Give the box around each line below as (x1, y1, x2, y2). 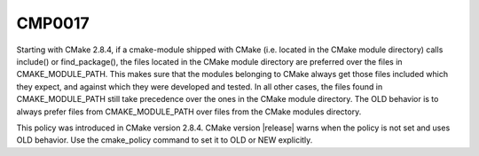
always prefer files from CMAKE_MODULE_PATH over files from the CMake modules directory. (16, 106, 362, 117)
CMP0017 (16, 13, 90, 33)
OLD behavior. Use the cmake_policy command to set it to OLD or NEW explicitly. (16, 135, 313, 145)
